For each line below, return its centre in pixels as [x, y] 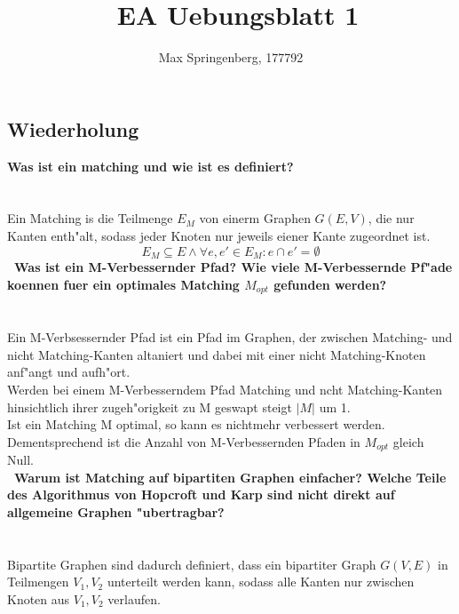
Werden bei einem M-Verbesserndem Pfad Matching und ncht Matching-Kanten [225, 389]
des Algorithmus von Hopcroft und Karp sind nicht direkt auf [201, 494]
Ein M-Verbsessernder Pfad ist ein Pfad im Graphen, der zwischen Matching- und [230, 337]
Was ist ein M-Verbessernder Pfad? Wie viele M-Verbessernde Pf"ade [233, 266]
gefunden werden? [330, 284]
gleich [408, 441]
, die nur [391, 218]
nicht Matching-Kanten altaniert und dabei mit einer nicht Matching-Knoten [217, 354]
